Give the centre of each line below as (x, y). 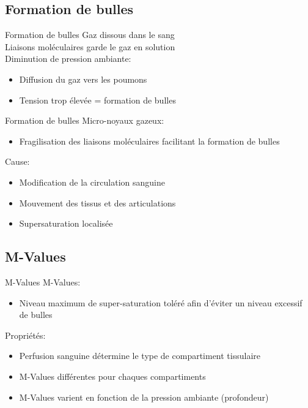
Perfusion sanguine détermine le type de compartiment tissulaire (140, 356)
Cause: (17, 161)
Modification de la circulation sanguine (92, 182)
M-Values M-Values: (43, 281)
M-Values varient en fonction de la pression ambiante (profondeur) (144, 397)
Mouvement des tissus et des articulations (97, 202)
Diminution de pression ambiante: (68, 59)
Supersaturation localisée (66, 223)
